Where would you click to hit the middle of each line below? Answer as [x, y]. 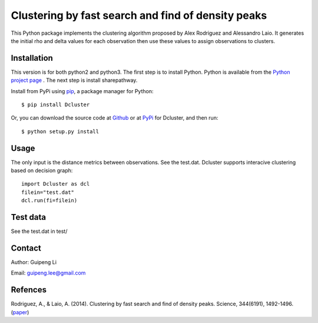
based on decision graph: [42, 170]
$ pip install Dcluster [56, 105]
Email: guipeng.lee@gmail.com [48, 273]
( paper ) [20, 312]
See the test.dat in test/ [39, 231]
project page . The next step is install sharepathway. [74, 80]
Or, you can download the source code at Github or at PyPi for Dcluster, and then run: [115, 118]
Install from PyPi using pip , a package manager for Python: [82, 91]
